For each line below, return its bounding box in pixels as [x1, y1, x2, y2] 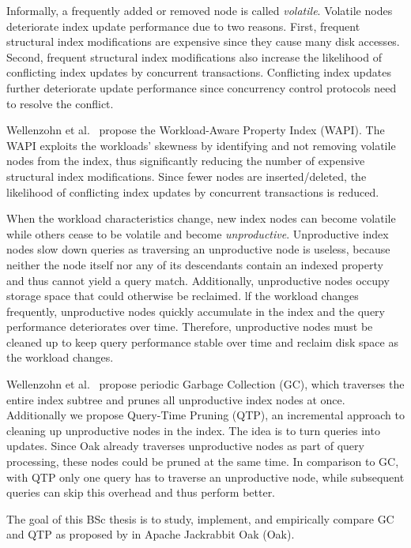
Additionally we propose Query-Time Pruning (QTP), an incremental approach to [6, 407, 405, 423]
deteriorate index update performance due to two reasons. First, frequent [6, 17, 360, 34]
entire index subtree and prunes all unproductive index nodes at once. [6, 391, 345, 407]
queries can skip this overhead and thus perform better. [6, 484, 276, 501]
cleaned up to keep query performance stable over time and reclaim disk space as [6, 333, 398, 350]
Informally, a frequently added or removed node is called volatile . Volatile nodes [6, 2, 393, 18]
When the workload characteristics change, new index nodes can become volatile [6, 210, 396, 227]
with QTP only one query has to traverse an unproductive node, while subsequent [6, 468, 405, 485]
